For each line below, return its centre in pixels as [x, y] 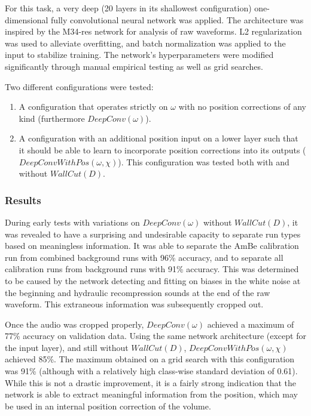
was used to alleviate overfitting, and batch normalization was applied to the [145, 43]
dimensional [27, 19]
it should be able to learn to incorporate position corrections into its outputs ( [162, 150]
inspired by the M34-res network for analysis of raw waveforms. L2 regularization [153, 31]
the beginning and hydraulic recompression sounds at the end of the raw [138, 292]
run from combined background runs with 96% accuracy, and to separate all [144, 257]
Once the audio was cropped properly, [74, 324]
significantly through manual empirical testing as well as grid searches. [134, 66]
